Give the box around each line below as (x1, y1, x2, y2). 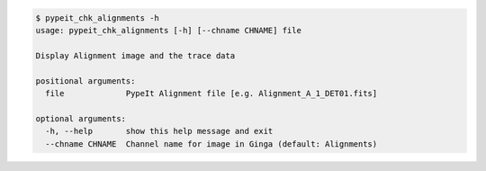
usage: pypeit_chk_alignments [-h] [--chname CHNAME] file (35, 25, 301, 35)
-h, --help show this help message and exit (45, 126, 274, 137)
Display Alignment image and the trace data (35, 50, 236, 60)
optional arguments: (35, 113, 126, 123)
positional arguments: (35, 76, 136, 85)
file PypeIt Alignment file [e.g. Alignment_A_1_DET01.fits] (45, 88, 378, 98)
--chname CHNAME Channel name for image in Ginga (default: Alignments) (45, 139, 378, 148)
